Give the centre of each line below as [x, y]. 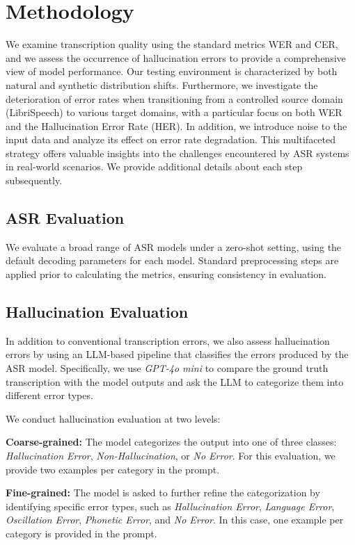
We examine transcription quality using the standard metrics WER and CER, [172, 44]
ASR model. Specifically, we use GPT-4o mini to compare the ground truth [167, 368]
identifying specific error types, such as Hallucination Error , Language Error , [170, 506]
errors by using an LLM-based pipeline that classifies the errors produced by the [177, 354]
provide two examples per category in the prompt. [113, 469]
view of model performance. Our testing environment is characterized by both [172, 71]
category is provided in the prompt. [81, 533]
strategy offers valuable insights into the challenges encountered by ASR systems [177, 153]
